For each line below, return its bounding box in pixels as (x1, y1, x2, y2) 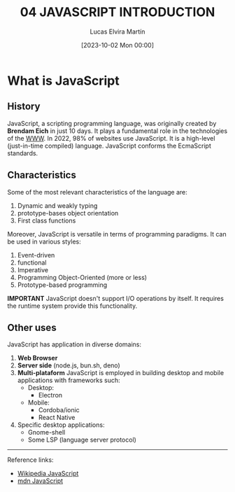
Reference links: (7, 456, 54, 464)
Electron (38, 391, 63, 400)
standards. (7, 148, 38, 157)
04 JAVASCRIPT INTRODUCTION (20, 4, 215, 20)
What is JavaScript (7, 73, 120, 88)
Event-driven (17, 251, 55, 259)
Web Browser (17, 354, 58, 363)
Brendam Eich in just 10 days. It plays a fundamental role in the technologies (7, 127, 228, 135)
